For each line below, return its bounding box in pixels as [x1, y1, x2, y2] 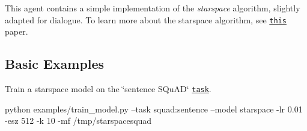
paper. [5, 25, 28, 38]
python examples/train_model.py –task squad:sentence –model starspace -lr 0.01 [5, 102, 303, 115]
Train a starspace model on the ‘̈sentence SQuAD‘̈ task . [5, 83, 211, 95]
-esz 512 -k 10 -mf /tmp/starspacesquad [5, 114, 152, 127]
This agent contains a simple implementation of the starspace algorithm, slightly [5, 2, 300, 14]
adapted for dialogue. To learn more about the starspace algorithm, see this [5, 13, 287, 26]
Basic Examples [5, 54, 105, 73]
